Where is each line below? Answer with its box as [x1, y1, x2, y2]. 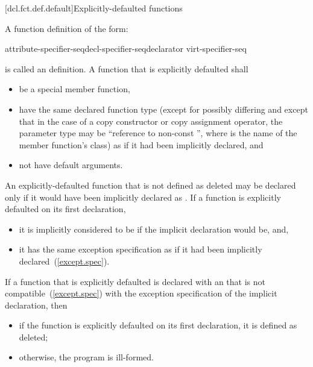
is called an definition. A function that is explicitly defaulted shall [5, 62, 248, 75]
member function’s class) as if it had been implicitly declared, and [19, 138, 264, 151]
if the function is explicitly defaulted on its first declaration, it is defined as [19, 319, 297, 331]
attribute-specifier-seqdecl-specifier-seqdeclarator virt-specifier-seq [5, 42, 247, 55]
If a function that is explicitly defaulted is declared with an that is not [5, 275, 265, 287]
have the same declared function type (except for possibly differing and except [19, 102, 308, 115]
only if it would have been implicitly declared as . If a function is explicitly [5, 190, 281, 203]
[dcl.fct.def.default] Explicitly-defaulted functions [5, 2, 183, 14]
